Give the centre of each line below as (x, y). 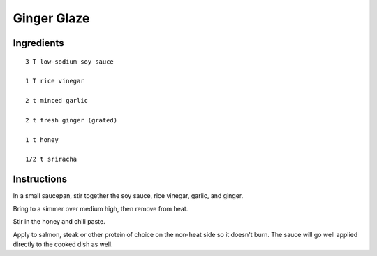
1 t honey (42, 140)
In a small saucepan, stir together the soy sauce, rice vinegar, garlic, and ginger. (128, 196)
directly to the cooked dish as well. (63, 244)
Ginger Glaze (51, 18)
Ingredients (38, 43)
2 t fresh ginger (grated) (72, 120)
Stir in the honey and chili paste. (59, 222)
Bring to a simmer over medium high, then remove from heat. (101, 208)
